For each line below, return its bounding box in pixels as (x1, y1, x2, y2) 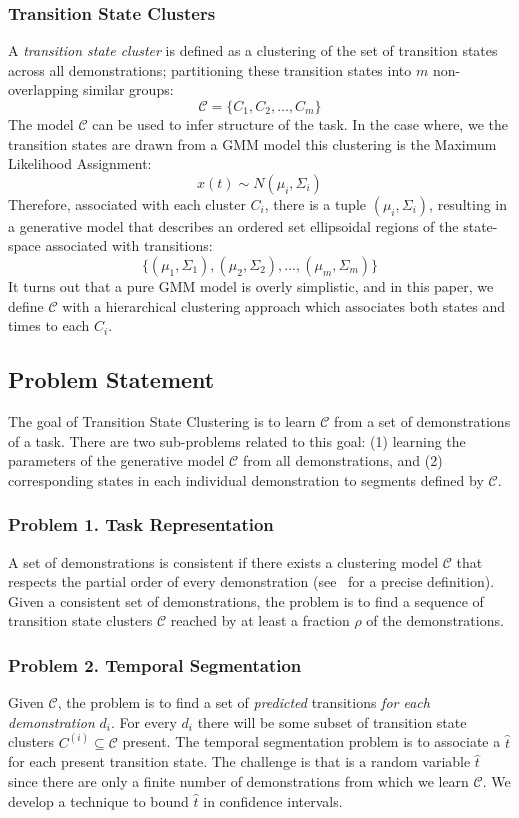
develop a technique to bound (8, 790, 189, 811)
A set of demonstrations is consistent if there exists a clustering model (8, 551, 439, 572)
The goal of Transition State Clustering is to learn (8, 410, 316, 431)
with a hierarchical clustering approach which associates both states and (62, 295, 506, 316)
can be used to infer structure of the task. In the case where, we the (92, 114, 508, 134)
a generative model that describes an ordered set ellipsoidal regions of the (8, 215, 459, 236)
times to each (8, 315, 90, 336)
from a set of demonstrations (334, 410, 511, 431)
